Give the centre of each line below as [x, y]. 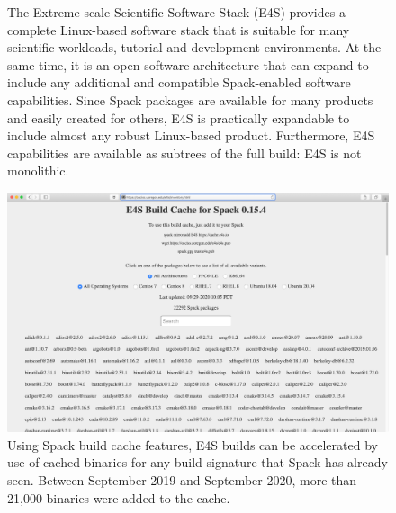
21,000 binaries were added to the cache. [119, 497]
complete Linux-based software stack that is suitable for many [179, 29]
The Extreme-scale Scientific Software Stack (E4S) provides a [176, 12]
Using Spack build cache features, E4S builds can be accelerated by [193, 444]
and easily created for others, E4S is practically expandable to [179, 117]
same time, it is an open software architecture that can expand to [188, 64]
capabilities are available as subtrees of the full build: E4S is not [184, 153]
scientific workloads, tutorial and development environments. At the [194, 47]
